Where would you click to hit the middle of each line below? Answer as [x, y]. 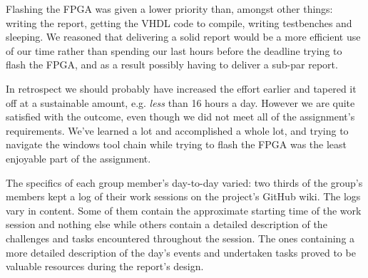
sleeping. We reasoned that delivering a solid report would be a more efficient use [183, 37]
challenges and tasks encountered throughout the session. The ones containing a [180, 238]
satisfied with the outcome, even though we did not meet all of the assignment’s [180, 117]
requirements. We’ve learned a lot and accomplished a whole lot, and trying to [177, 130]
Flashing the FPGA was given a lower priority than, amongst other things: [169, 9]
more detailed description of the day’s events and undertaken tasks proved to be [181, 252]
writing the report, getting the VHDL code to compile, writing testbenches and [179, 22]
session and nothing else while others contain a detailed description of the [167, 224]
